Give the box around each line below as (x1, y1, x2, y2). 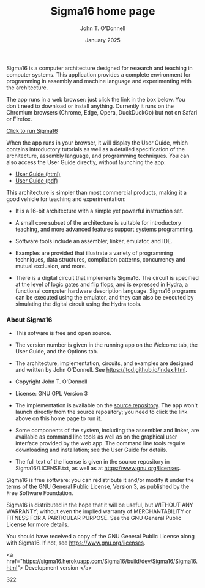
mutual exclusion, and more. (15, 262, 87, 269)
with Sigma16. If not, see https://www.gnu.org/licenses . (6, 539, 146, 546)
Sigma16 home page (50, 4, 155, 18)
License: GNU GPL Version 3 (15, 390, 88, 398)
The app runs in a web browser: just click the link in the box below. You (6, 96, 185, 103)
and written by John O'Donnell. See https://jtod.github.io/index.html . (15, 366, 188, 374)
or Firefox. (6, 115, 32, 123)
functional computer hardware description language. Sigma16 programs (15, 287, 197, 295)
